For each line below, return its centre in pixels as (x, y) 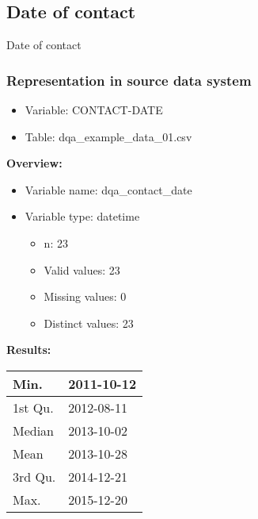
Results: (29, 350)
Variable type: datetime (82, 216)
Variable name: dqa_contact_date (108, 189)
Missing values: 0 (85, 296)
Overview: (34, 163)
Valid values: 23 (82, 269)
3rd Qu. (34, 476)
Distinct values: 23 (89, 323)
